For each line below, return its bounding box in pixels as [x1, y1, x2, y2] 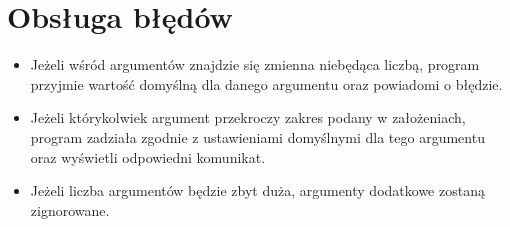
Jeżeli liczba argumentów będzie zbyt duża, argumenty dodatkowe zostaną [30, 180, 485, 201]
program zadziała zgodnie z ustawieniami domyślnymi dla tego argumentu [30, 126, 485, 147]
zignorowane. [30, 199, 110, 220]
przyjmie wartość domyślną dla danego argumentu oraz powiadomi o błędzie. [30, 73, 503, 94]
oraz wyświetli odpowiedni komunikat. [30, 146, 266, 167]
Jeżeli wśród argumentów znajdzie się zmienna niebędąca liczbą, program [30, 54, 480, 75]
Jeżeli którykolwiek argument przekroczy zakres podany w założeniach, [30, 107, 466, 128]
